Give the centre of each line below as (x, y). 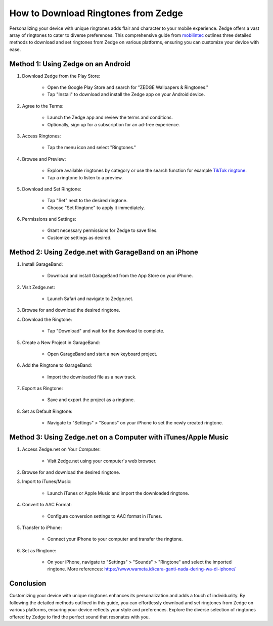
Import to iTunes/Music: (47, 481)
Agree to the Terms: (43, 106)
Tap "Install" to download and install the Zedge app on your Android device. (126, 94)
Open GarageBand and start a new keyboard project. (102, 354)
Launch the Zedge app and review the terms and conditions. (110, 117)
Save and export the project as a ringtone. (91, 400)
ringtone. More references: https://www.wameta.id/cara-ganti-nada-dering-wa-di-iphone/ (142, 569)
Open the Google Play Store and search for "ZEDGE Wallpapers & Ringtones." (128, 87)
